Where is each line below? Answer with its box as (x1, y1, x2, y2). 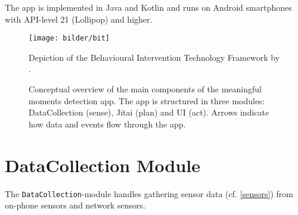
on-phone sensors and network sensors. (5, 199, 145, 211)
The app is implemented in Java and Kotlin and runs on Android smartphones (5, 1, 292, 13)
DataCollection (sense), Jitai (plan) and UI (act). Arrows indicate (29, 106, 269, 119)
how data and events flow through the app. (29, 117, 186, 130)
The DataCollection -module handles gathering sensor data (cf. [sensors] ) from (5, 187, 293, 200)
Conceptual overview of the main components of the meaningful (29, 83, 262, 95)
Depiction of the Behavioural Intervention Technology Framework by (29, 51, 280, 63)
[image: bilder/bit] (29, 34, 110, 43)
